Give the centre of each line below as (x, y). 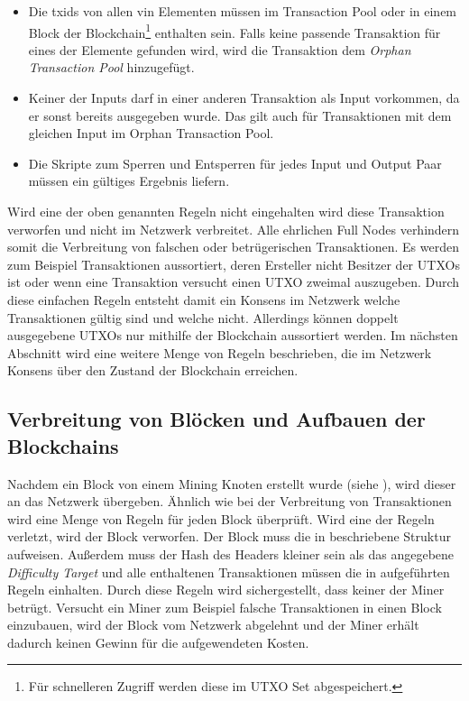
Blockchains (63, 445)
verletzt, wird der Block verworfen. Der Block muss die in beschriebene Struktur (229, 536)
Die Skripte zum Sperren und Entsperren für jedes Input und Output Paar (235, 163)
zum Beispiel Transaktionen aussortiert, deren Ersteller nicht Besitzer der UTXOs (234, 264)
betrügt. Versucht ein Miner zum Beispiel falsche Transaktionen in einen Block (225, 607)
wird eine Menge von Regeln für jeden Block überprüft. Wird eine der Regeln (221, 518)
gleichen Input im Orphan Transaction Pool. (151, 133)
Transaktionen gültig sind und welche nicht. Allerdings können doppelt (203, 317)
